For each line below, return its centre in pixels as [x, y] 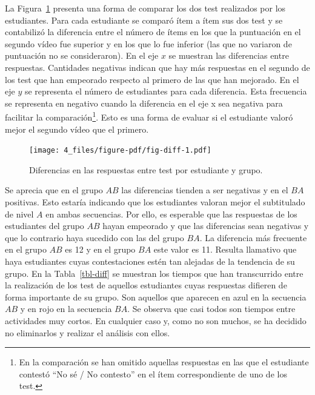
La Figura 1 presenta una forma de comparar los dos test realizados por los [145, 8]
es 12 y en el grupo [100, 249]
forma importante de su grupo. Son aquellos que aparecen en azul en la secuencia [156, 297]
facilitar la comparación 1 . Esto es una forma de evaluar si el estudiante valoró [149, 116]
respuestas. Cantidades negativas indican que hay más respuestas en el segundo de [157, 67]
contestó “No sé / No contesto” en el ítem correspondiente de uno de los [153, 373]
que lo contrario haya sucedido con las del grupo [94, 237]
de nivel [19, 214]
